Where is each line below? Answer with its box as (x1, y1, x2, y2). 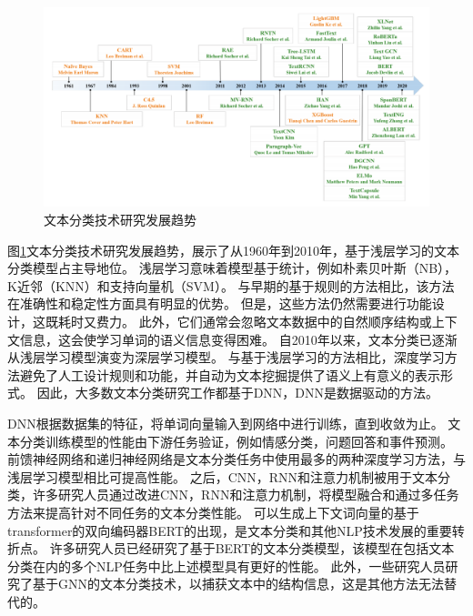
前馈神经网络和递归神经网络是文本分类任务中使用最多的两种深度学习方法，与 (7, 449, 466, 469)
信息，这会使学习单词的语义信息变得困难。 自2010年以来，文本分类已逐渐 (19, 329, 458, 348)
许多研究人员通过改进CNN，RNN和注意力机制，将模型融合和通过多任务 (32, 485, 459, 504)
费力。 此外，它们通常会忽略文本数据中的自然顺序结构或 (96, 312, 432, 331)
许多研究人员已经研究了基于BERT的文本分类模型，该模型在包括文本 (49, 539, 455, 558)
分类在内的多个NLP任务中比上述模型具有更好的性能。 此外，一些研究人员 (7, 556, 446, 575)
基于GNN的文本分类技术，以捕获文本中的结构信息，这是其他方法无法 (32, 574, 444, 593)
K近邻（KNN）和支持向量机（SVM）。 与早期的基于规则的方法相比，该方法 (7, 276, 455, 295)
